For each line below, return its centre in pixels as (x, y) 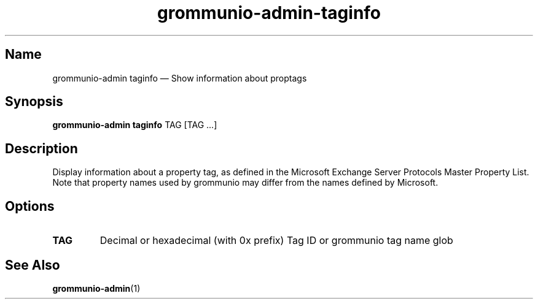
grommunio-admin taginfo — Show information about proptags (180, 78)
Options (30, 206)
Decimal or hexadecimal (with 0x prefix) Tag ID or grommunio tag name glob (276, 241)
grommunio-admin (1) (96, 288)
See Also (33, 265)
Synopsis (34, 102)
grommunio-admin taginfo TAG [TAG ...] (135, 125)
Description (41, 148)
